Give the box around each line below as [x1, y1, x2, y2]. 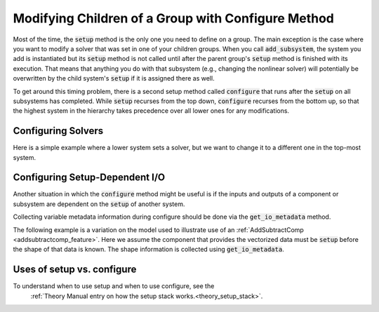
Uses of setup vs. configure [13, 264, 137, 276]
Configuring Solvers [13, 125, 104, 137]
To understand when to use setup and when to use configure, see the [13, 282, 215, 290]
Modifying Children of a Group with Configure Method [13, 11, 335, 26]
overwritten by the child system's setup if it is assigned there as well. [13, 74, 215, 83]
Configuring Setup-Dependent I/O [13, 172, 165, 184]
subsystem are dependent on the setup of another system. [13, 200, 185, 208]
